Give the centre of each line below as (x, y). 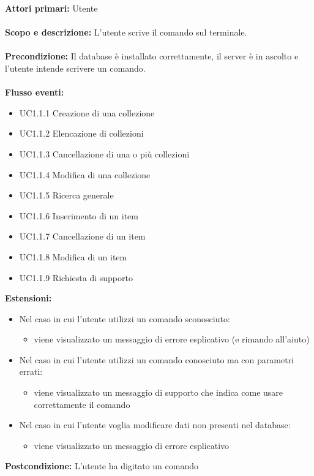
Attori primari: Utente (51, 8)
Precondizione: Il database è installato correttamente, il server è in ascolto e (152, 56)
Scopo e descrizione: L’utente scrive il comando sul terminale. (126, 32)
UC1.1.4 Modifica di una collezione (85, 174)
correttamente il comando (82, 404)
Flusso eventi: (35, 92)
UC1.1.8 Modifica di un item (73, 256)
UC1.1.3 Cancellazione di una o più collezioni (104, 153)
